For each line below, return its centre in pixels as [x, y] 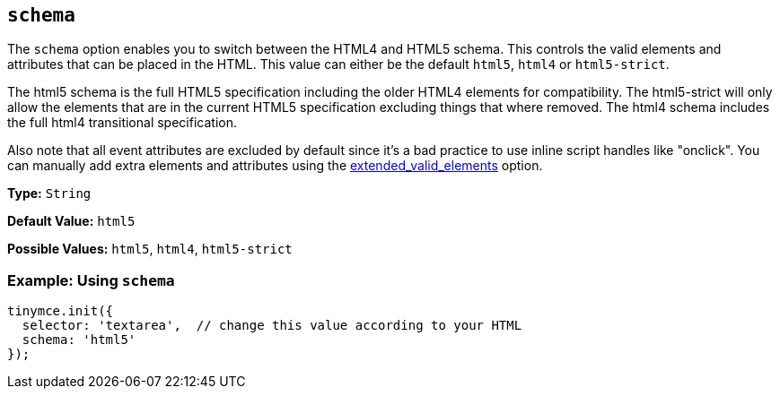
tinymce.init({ [61, 311]
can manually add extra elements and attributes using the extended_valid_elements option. [275, 166]
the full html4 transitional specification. [122, 123]
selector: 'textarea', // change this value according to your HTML [272, 326]
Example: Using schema [91, 280]
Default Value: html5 [71, 221]
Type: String [49, 194]
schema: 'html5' [79, 340]
